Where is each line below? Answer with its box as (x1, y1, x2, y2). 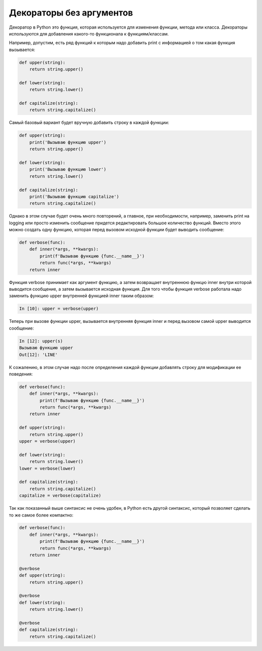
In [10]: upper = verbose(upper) (19, 306, 99, 312)
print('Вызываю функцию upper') (29, 139, 107, 145)
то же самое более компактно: (9, 512, 74, 518)
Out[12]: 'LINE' (19, 352, 58, 357)
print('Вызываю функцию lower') (29, 167, 107, 172)
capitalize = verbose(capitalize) (19, 493, 101, 499)
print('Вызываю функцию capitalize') (29, 194, 119, 199)
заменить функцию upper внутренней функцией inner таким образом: (9, 293, 154, 299)
